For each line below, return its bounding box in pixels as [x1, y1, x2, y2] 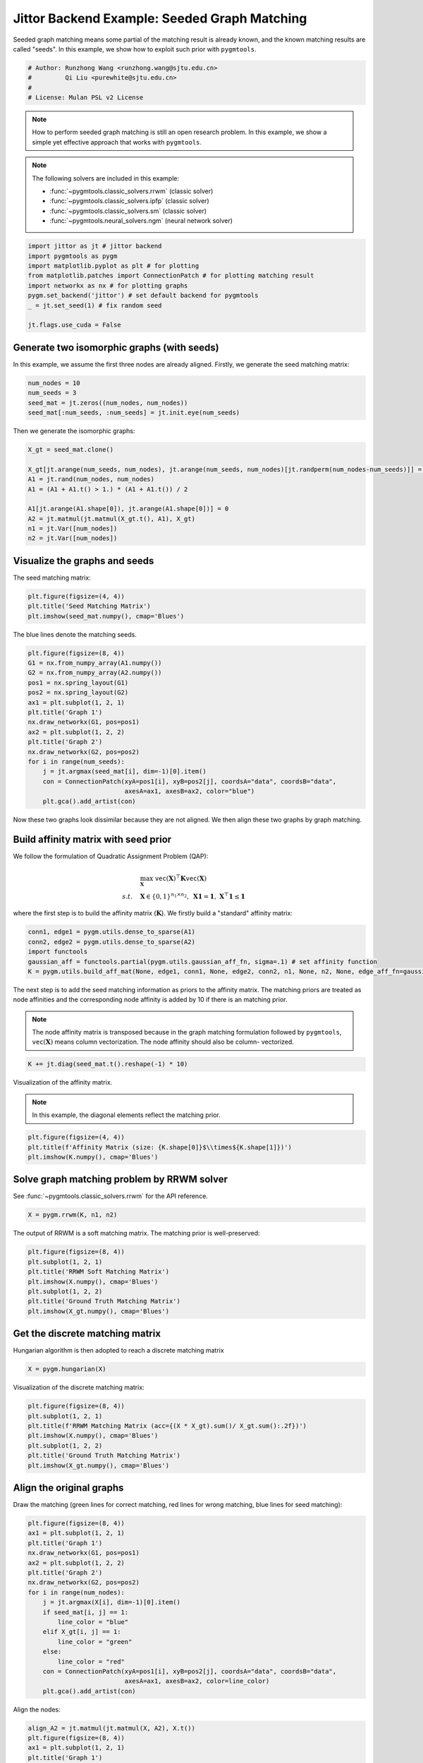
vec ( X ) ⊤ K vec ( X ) [154, 873, 207, 882]
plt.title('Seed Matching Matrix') [27, 602, 151, 610]
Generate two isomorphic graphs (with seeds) [13, 341, 219, 353]
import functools [27, 948, 88, 956]
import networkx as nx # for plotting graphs [27, 281, 188, 289]
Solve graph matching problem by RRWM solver [13, 1173, 228, 1185]
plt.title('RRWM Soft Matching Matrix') [27, 1268, 169, 1276]
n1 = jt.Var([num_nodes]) [27, 525, 118, 532]
